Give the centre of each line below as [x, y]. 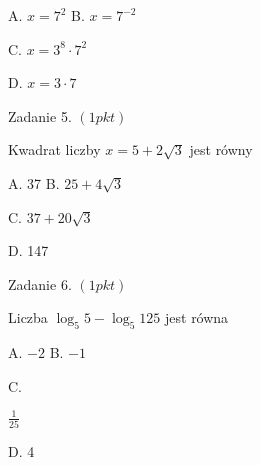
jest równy [221, 149]
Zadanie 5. [40, 115]
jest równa [197, 317]
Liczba [28, 317]
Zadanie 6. [40, 283]
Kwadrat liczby [54, 149]
